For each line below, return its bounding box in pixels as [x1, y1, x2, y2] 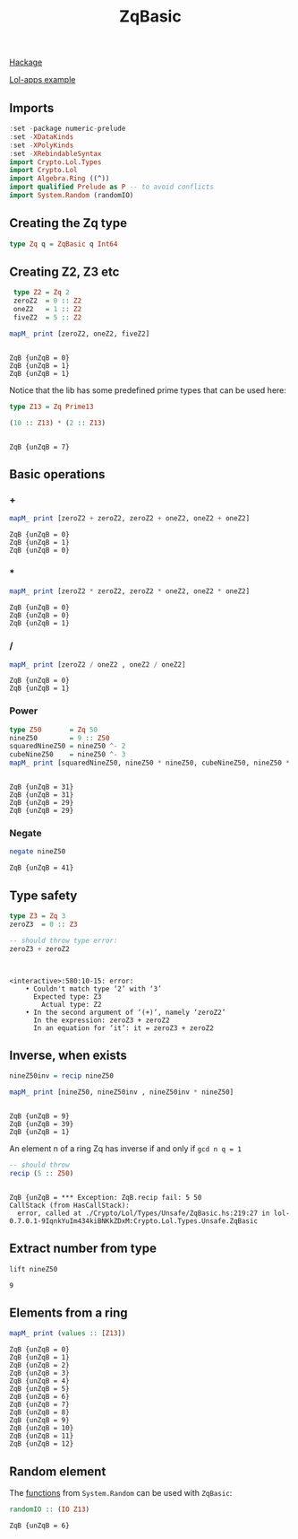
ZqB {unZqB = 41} [9, 863, 74, 872]
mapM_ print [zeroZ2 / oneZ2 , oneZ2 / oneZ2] [9, 660, 186, 669]
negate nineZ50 [9, 847, 66, 856]
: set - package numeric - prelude [9, 124, 126, 133]
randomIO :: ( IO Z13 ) [9, 1505, 90, 1514]
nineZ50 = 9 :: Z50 [9, 733, 110, 742]
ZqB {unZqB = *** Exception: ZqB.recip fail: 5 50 [9, 1193, 202, 1202]
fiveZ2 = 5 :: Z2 [13, 313, 82, 322]
